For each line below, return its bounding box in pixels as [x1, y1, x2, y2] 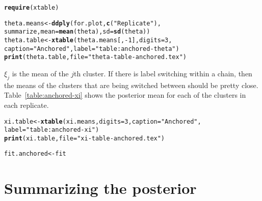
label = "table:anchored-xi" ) [4, 126, 99, 134]
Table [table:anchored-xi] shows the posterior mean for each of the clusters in [4, 90, 246, 100]
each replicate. [4, 99, 49, 110]
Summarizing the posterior [4, 178, 197, 198]
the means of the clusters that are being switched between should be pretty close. [4, 79, 258, 90]
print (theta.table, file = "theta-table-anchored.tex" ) [4, 53, 187, 61]
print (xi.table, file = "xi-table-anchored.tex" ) [4, 134, 165, 142]
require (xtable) [4, 4, 59, 11]
